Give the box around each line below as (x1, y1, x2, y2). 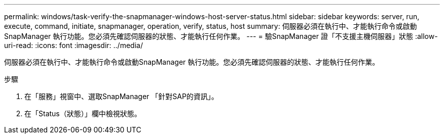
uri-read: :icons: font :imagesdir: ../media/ (4, 41, 143, 50)
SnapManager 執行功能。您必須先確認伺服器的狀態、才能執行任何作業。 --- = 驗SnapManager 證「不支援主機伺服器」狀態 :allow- (4, 32, 438, 40)
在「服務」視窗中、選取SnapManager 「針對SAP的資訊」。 (24, 92, 218, 101)
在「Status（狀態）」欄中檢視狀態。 (24, 109, 141, 118)
